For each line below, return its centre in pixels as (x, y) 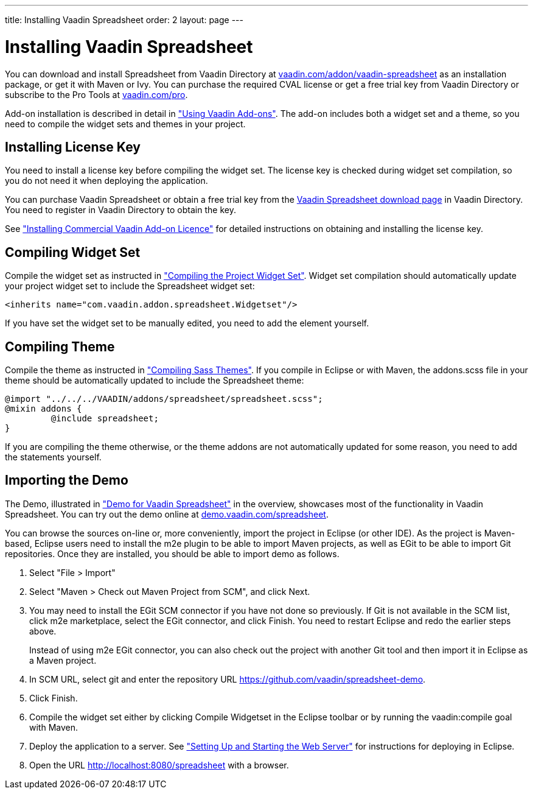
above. (43, 631)
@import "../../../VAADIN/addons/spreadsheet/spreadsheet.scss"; (164, 399)
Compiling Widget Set (73, 252)
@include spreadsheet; (105, 419)
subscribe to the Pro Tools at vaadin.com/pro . (96, 94)
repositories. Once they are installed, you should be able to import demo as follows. (172, 553)
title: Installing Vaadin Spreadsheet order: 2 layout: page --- (124, 20)
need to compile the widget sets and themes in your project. (125, 124)
